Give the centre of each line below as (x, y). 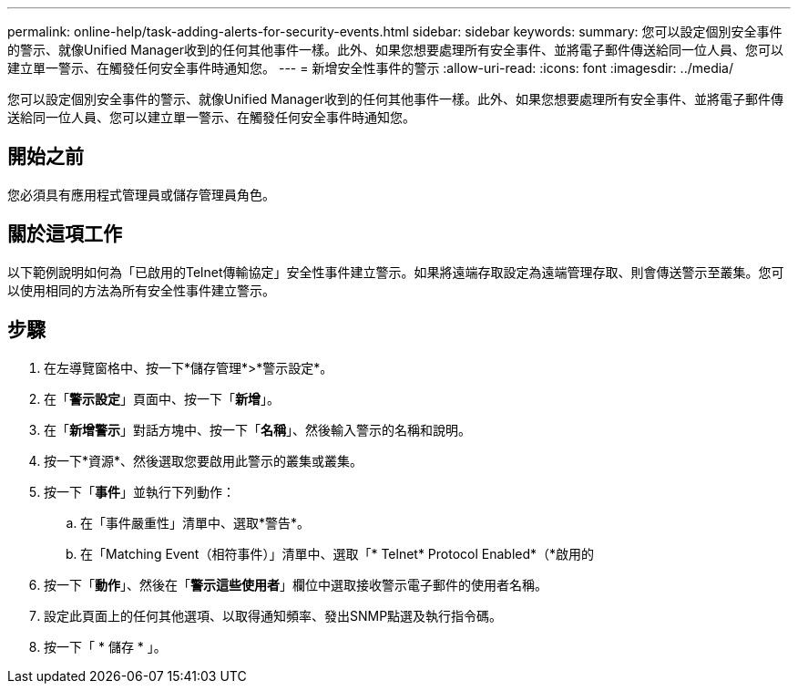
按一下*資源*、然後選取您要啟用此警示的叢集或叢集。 (204, 460)
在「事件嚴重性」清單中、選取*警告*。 (195, 522)
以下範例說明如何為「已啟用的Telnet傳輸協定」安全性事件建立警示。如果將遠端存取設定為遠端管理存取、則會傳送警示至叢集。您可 (396, 272)
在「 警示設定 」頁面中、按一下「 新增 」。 (162, 398)
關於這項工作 (65, 234)
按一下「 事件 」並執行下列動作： (139, 491)
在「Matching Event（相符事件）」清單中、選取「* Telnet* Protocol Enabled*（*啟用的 (338, 553)
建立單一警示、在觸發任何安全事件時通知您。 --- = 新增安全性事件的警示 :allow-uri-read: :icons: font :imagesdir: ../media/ (371, 68)
